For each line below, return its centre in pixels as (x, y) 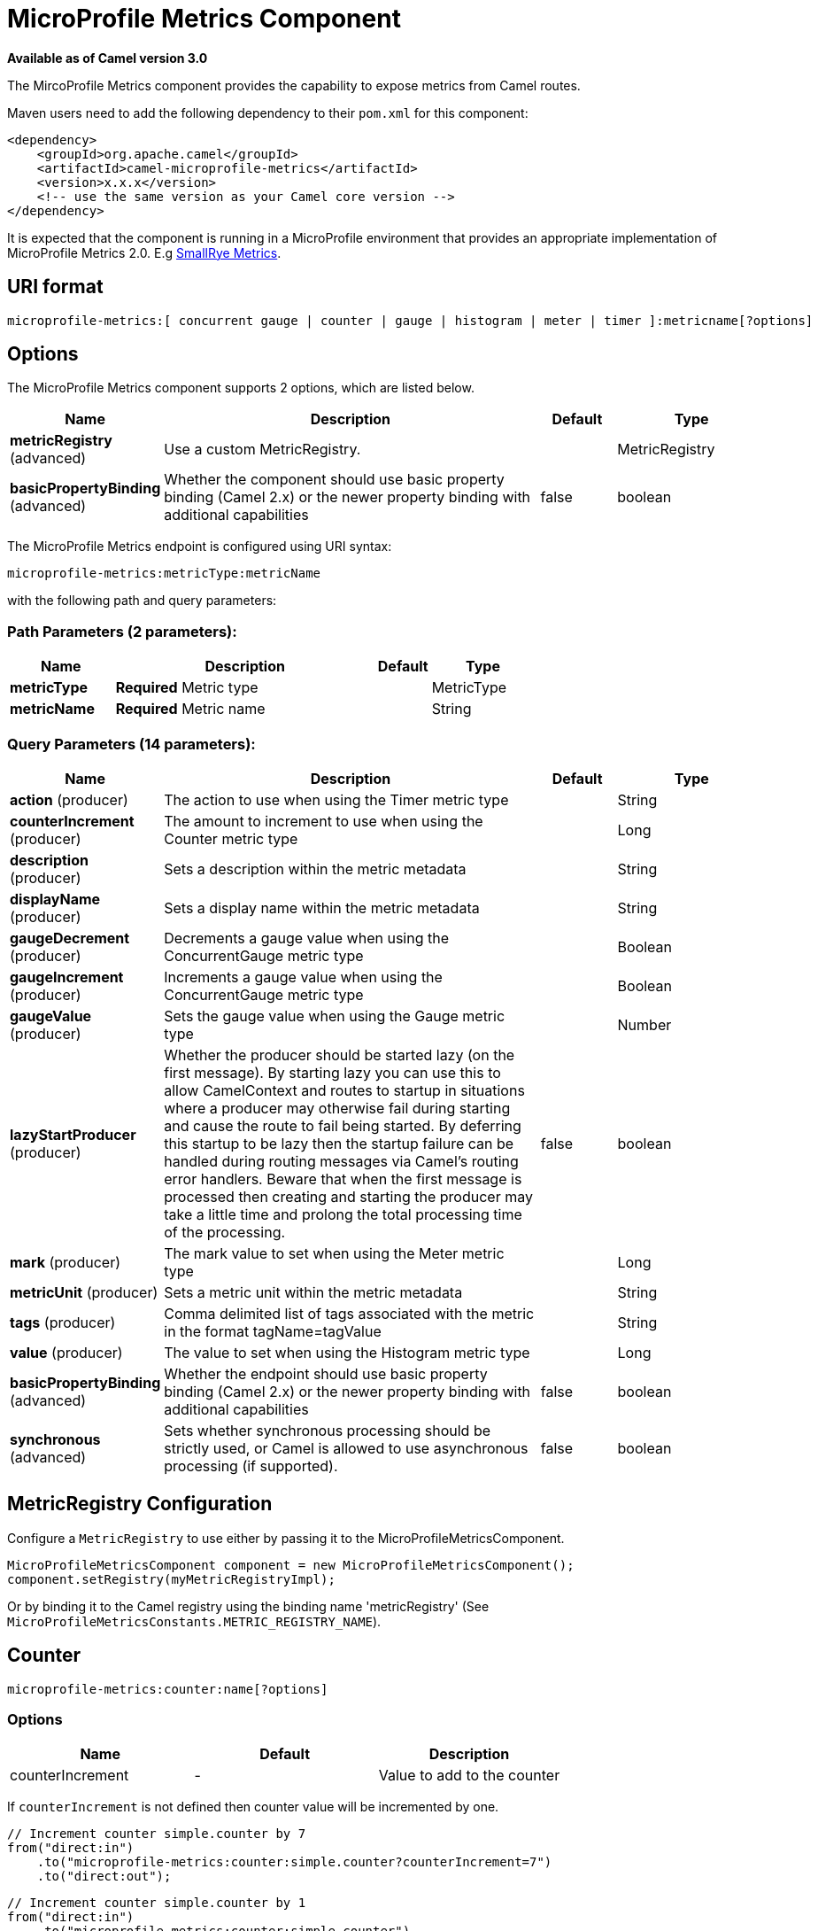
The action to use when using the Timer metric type (336, 799)
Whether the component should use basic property (334, 480)
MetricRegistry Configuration (140, 1504)
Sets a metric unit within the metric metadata (313, 1292)
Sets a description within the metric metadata (315, 869)
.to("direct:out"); (104, 1877)
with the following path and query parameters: (142, 601)
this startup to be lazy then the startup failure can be (339, 1143)
